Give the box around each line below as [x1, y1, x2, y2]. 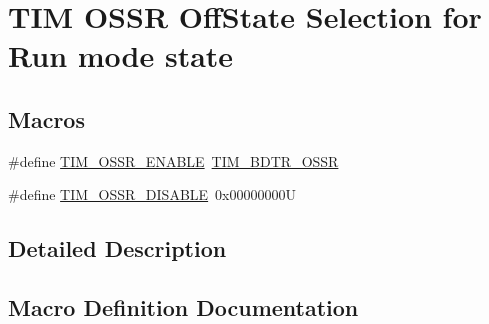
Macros [8, 103, 85, 134]
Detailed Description [8, 233, 227, 264]
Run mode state [8, 35, 234, 76]
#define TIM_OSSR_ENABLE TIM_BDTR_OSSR [8, 150, 339, 171]
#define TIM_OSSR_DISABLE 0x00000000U [8, 184, 297, 205]
